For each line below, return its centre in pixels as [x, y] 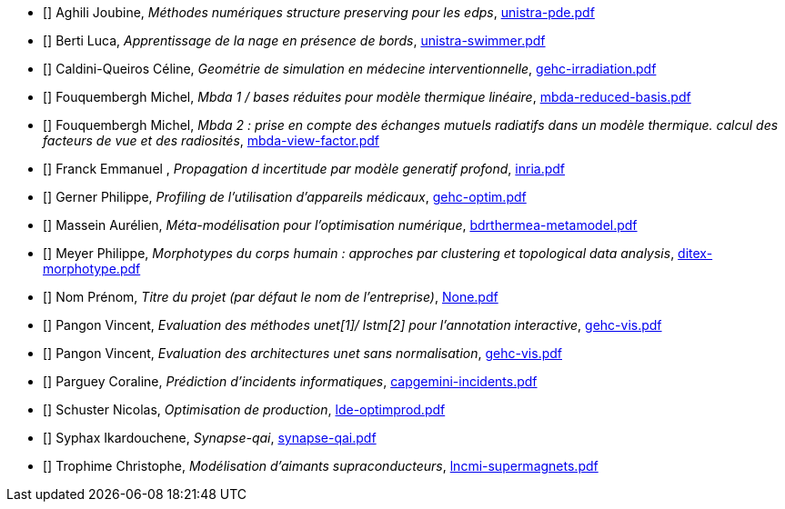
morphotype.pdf [92, 269]
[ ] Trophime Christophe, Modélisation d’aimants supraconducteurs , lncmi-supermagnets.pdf [321, 466]
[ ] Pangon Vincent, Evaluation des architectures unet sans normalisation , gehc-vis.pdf [302, 353]
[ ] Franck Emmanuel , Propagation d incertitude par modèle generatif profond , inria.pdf [304, 169]
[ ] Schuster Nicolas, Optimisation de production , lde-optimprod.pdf [244, 409]
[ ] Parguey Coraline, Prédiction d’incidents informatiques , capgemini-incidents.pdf [290, 381]
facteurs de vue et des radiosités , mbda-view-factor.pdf [211, 140]
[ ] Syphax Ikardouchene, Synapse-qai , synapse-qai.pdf [210, 438]
